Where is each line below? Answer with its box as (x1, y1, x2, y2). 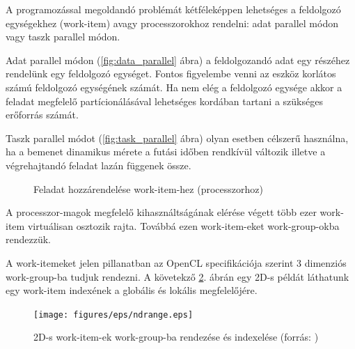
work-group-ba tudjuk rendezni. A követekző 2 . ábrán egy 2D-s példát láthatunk (6, 269, 349, 284)
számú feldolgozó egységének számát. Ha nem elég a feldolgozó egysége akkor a (6, 79, 342, 94)
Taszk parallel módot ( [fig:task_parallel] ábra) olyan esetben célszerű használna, (6, 130, 349, 145)
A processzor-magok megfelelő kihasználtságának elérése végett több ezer (6, 205, 317, 219)
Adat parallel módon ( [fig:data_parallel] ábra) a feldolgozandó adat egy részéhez (6, 52, 350, 67)
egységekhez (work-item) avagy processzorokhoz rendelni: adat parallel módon (6, 15, 338, 30)
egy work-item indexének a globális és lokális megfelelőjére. (6, 283, 258, 297)
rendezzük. (6, 232, 51, 247)
